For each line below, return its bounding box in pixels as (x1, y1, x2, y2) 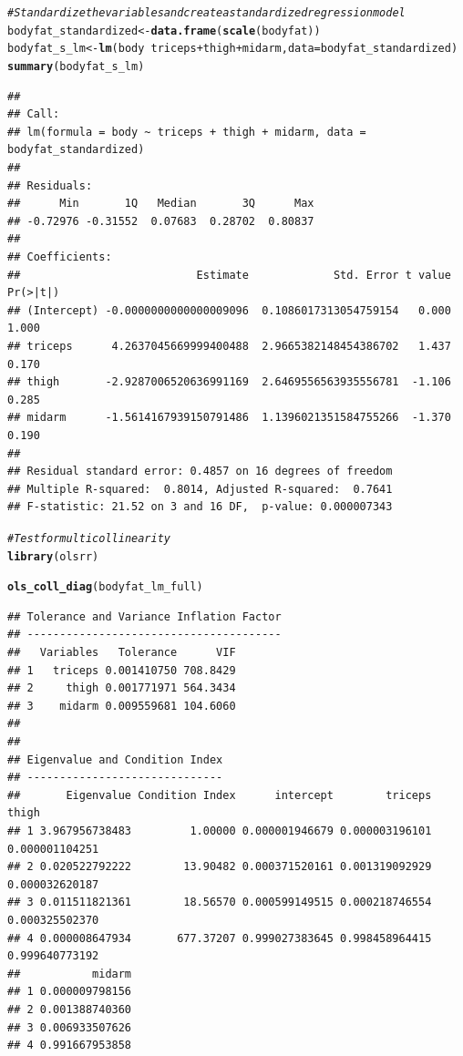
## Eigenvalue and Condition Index (7, 753, 223, 766)
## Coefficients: (7, 250, 112, 263)
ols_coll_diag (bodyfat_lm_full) (7, 580, 203, 594)
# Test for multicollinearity (7, 531, 170, 545)
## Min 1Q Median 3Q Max (7, 197, 314, 210)
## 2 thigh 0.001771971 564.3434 (7, 682, 236, 695)
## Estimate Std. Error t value (7, 268, 451, 282)
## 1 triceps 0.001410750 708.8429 (7, 663, 236, 677)
